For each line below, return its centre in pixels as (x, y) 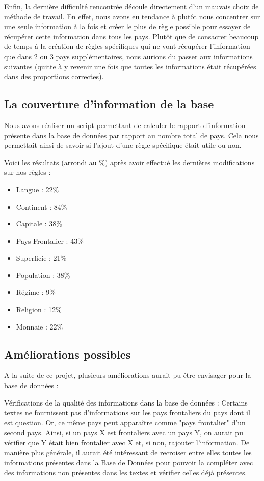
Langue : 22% (37, 189)
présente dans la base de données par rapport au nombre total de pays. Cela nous (131, 135)
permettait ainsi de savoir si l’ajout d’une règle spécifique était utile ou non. (123, 145)
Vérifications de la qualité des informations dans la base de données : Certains (126, 402)
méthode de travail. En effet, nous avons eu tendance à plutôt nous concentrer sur (132, 16)
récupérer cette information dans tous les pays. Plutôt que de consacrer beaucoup (131, 36)
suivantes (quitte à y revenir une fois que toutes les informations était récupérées (130, 66)
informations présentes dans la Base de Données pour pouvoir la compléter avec (129, 462)
